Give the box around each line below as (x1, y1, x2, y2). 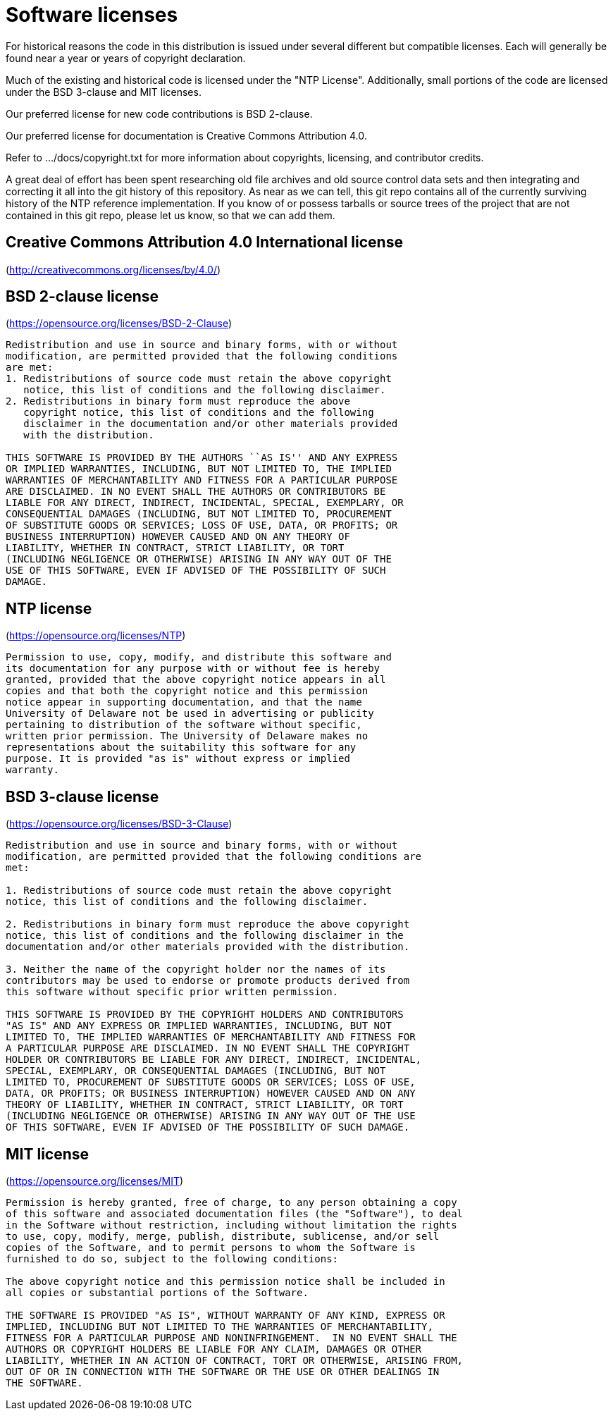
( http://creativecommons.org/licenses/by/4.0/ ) (6, 263, 221, 276)
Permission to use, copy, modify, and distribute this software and (6, 651, 392, 663)
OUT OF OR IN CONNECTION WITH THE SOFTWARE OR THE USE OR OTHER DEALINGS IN (6, 1365, 440, 1377)
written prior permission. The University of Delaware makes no (6, 730, 369, 742)
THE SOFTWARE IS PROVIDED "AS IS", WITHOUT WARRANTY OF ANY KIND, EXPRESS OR (6, 1309, 445, 1321)
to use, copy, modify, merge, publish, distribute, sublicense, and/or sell (6, 1230, 440, 1242)
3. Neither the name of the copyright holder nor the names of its (6, 964, 386, 975)
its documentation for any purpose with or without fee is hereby (6, 663, 380, 675)
